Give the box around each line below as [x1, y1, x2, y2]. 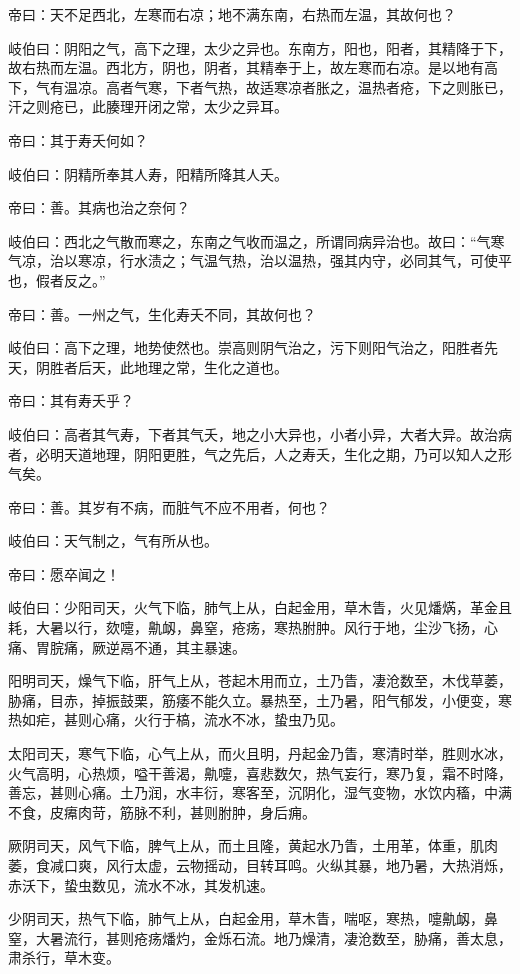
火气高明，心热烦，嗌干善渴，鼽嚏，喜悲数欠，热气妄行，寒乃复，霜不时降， [8, 762, 512, 783]
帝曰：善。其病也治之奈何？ [8, 197, 190, 218]
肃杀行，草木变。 [8, 947, 120, 968]
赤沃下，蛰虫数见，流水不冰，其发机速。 [8, 874, 274, 895]
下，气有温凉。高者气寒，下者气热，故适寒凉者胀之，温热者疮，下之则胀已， [8, 76, 512, 97]
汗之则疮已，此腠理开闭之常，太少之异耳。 [8, 96, 288, 117]
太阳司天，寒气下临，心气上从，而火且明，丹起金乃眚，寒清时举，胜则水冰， [8, 743, 512, 764]
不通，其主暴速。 [133, 636, 246, 657]
